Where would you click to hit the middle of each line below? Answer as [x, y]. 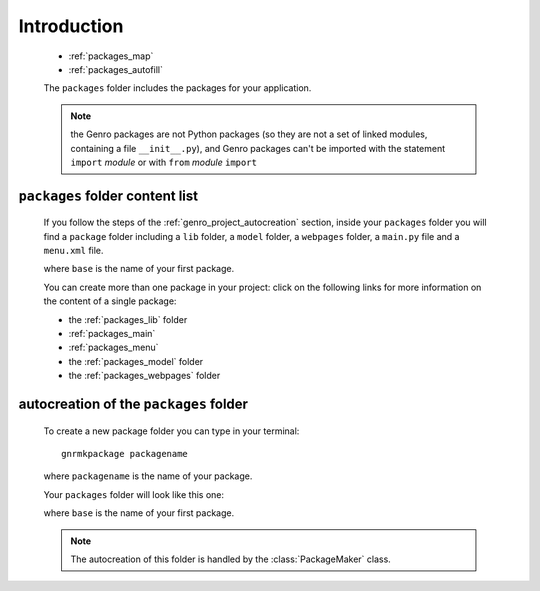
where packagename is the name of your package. [148, 476]
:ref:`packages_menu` [113, 347]
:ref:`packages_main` [112, 334]
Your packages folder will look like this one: [134, 494]
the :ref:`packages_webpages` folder [144, 376]
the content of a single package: [110, 301]
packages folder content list [108, 195]
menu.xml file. [73, 251]
